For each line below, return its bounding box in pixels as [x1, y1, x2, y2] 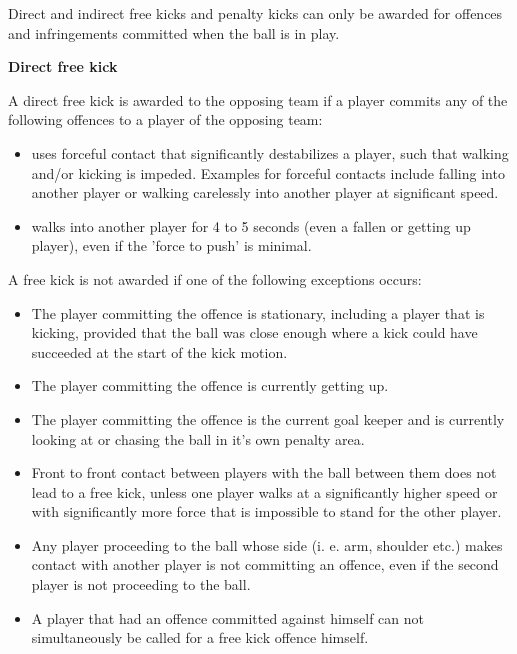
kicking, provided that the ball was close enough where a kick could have [31, 322, 478, 343]
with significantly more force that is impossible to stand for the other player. [31, 501, 502, 522]
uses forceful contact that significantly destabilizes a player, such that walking [31, 142, 509, 163]
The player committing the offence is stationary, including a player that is [31, 302, 485, 323]
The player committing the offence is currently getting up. [31, 375, 389, 396]
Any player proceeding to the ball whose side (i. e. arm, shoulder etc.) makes [31, 534, 503, 555]
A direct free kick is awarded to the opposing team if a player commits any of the [8, 89, 508, 110]
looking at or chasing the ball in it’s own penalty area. [31, 428, 365, 449]
